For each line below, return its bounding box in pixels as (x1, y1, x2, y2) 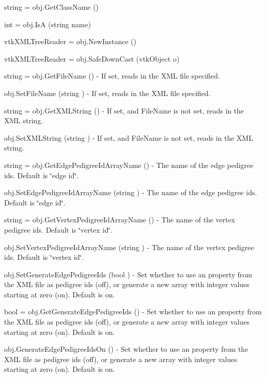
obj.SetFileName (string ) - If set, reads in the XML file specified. (4, 87, 211, 98)
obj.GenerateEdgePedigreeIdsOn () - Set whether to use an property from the (4, 344, 249, 354)
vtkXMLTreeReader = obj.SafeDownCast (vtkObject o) (4, 53, 179, 64)
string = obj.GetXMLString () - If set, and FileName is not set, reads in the (4, 105, 244, 116)
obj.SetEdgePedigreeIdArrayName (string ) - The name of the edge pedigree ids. (4, 187, 257, 198)
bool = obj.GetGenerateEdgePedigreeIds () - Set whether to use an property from (4, 306, 262, 317)
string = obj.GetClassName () (4, 2, 99, 12)
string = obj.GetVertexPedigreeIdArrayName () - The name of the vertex (4, 214, 235, 225)
